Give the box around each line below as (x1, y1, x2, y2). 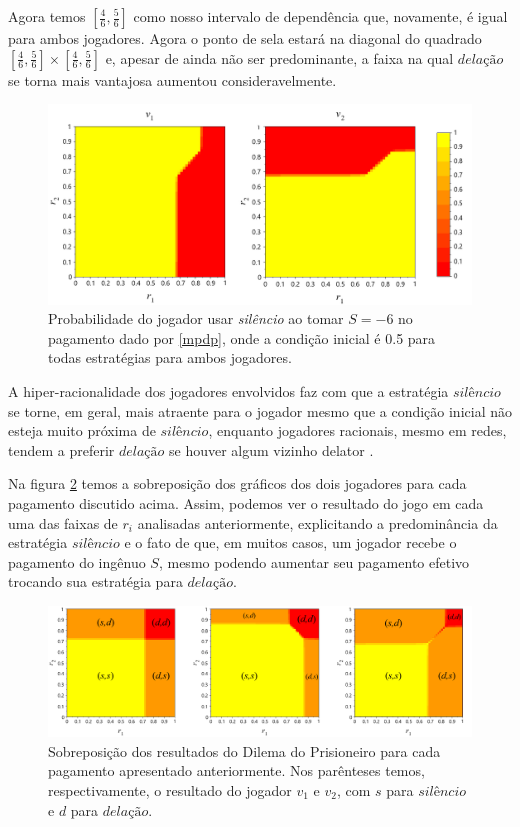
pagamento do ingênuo (8, 551, 146, 572)
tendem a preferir (8, 439, 115, 460)
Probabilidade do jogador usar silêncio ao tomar (48, 308, 344, 329)
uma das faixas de (8, 512, 118, 533)
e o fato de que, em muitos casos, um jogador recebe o (124, 532, 457, 553)
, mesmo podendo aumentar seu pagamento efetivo (158, 551, 470, 572)
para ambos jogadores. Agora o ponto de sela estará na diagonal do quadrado (8, 28, 482, 48)
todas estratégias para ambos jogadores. (48, 347, 292, 368)
